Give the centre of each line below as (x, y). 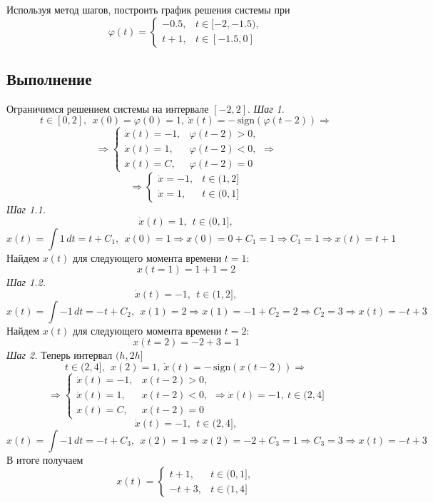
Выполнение (49, 78)
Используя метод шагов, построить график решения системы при (148, 9)
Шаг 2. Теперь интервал (60, 355)
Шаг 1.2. (26, 282)
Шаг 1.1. (26, 209)
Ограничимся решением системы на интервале (108, 108)
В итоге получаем (45, 459)
